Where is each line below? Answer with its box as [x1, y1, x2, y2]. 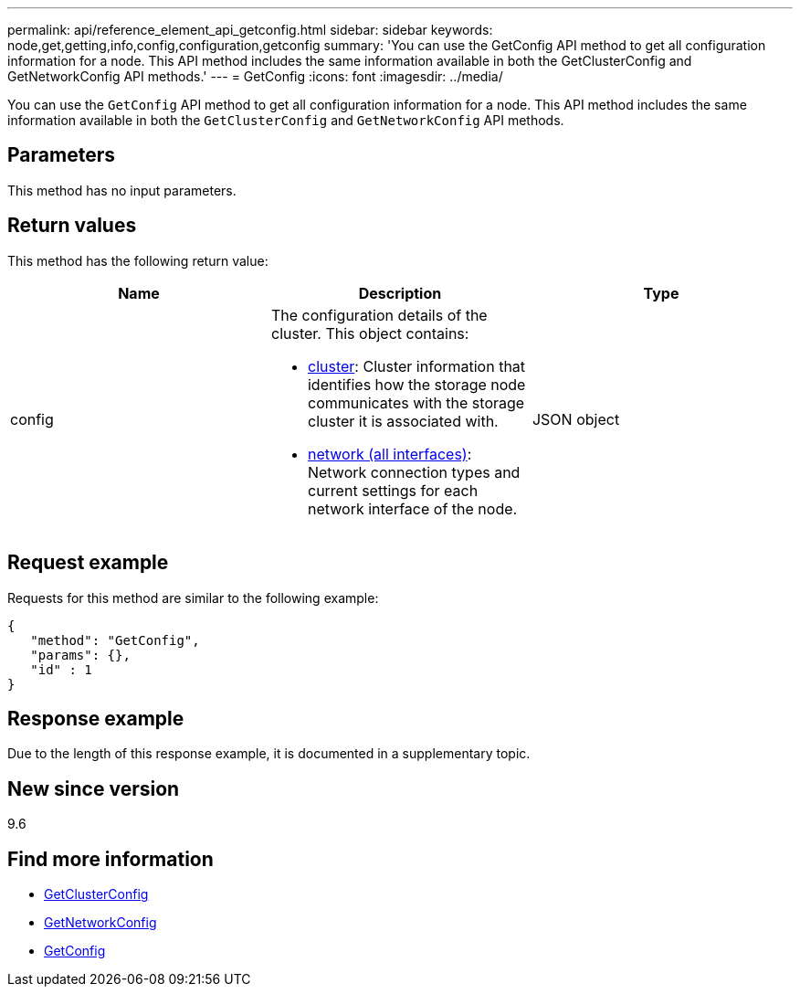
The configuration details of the [270, 305, 488, 324]
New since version [7, 777, 180, 800]
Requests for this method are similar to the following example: [7, 589, 379, 606]
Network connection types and [307, 462, 521, 481]
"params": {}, [30, 647, 131, 662]
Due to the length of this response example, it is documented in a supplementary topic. [7, 745, 531, 762]
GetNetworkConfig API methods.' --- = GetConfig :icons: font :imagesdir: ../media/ [7, 69, 503, 84]
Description [358, 283, 442, 302]
